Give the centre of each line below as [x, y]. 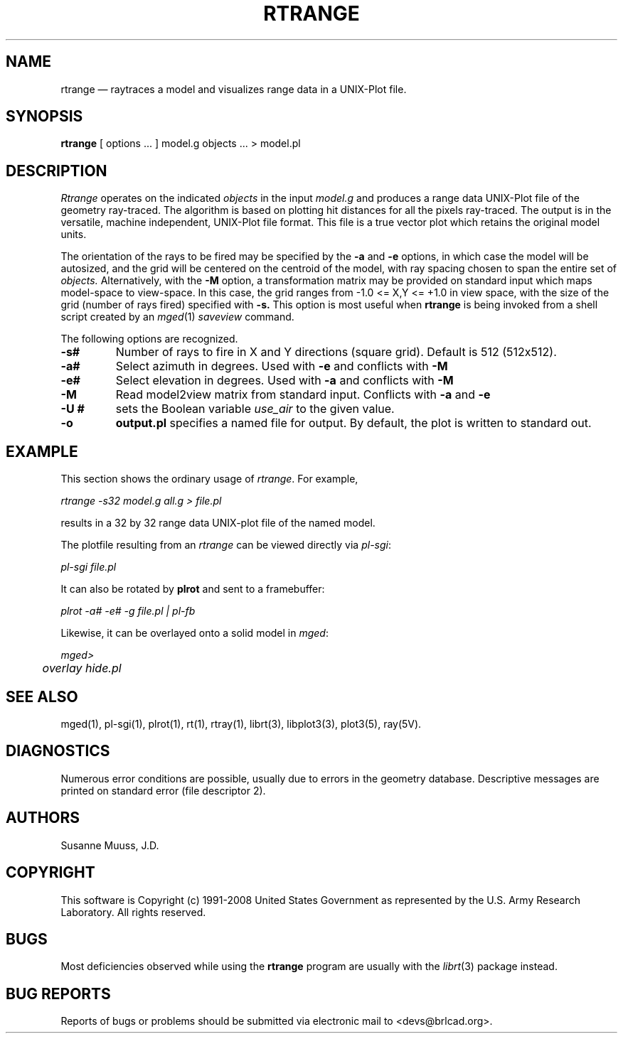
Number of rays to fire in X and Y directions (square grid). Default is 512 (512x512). [336, 352]
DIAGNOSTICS [58, 751]
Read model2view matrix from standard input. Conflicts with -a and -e [303, 395]
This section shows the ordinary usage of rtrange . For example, [209, 479]
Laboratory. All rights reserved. [133, 912]
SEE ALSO [42, 696]
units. [74, 235]
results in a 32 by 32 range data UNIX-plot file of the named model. [218, 523]
